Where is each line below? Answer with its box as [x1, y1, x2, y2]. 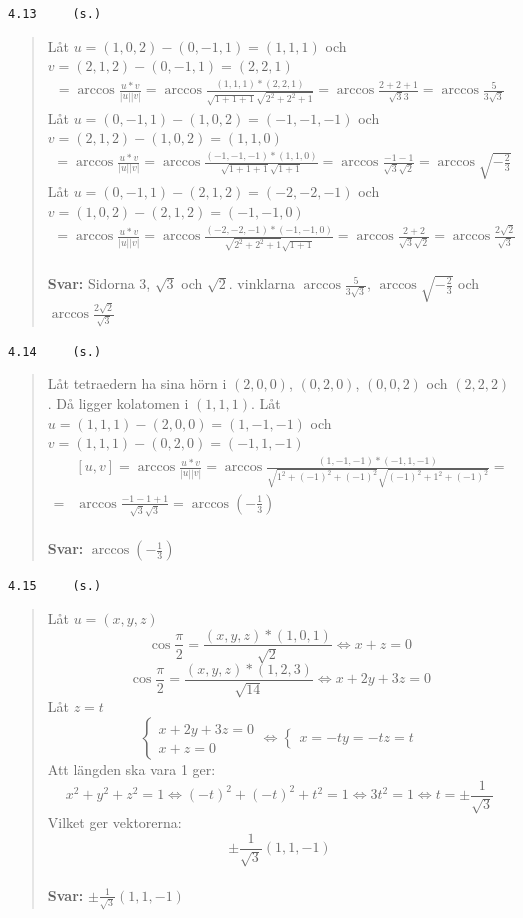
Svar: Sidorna [47, 273, 135, 294]
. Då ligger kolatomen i [47, 393, 189, 414]
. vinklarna [228, 273, 295, 294]
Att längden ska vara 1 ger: [47, 759, 216, 780]
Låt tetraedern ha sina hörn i [47, 373, 227, 394]
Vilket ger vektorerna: [47, 812, 182, 833]
